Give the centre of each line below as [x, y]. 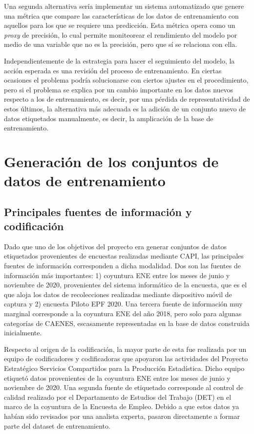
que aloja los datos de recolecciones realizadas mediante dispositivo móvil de [118, 294]
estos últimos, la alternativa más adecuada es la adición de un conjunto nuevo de [125, 108]
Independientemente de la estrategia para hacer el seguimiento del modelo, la [119, 60]
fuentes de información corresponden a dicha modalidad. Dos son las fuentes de [122, 266]
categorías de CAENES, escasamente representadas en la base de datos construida [127, 323]
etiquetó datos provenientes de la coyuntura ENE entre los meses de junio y [117, 378]
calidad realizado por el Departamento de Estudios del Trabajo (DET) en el [118, 397]
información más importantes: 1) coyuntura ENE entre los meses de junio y [117, 275]
